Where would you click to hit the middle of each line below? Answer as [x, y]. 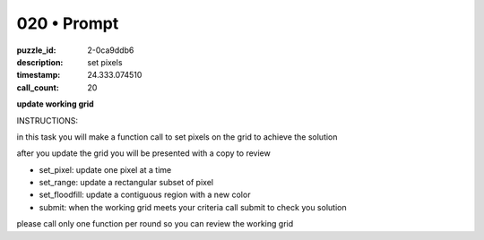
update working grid [55, 104]
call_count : [38, 87]
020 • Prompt [68, 23]
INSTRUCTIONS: [47, 120]
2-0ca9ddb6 [111, 50]
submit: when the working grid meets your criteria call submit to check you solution [193, 207]
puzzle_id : [36, 50]
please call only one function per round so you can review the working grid [155, 224]
